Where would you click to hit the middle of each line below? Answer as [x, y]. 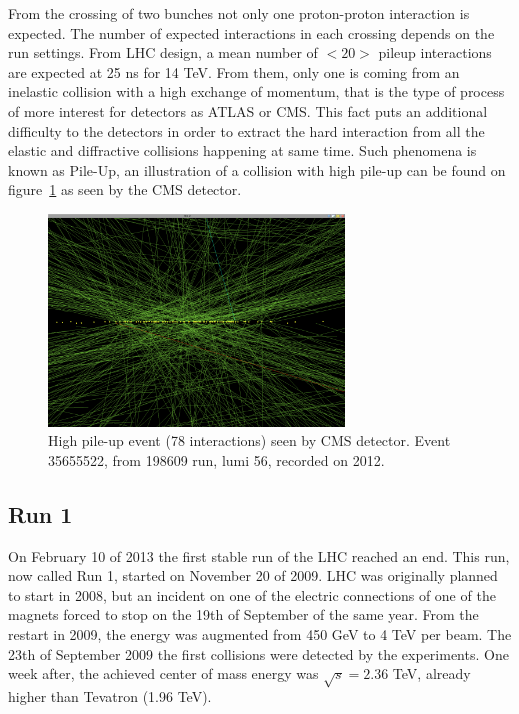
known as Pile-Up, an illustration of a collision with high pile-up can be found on [257, 169]
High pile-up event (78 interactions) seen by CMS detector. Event [249, 440]
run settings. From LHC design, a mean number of [163, 52]
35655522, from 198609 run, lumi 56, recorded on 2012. [216, 459]
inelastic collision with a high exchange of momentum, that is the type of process [256, 91]
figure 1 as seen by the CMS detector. [125, 189]
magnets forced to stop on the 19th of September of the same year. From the [243, 614]
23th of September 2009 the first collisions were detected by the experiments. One [258, 653]
